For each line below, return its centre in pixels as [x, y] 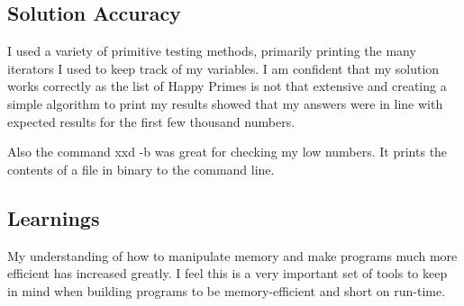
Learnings [54, 217]
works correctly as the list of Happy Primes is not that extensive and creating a [227, 86]
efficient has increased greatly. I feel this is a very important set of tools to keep [227, 273]
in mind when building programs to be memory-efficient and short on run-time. [227, 290]
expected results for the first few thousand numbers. [151, 121]
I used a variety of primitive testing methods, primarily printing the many [212, 51]
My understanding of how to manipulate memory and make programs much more [232, 255]
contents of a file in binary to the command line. [141, 169]
